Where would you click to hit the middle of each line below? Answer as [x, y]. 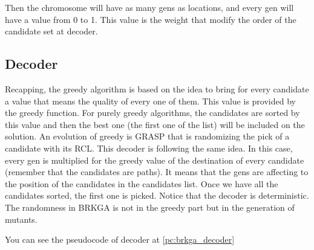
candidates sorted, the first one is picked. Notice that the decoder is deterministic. [157, 195]
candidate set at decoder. [51, 31]
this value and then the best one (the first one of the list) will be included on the [155, 124]
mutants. [21, 219]
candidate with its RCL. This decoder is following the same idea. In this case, [149, 148]
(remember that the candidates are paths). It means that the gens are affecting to [157, 172]
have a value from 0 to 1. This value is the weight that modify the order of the [151, 19]
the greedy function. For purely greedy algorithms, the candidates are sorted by [152, 113]
